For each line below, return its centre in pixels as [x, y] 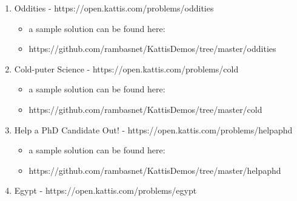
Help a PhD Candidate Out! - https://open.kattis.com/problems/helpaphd [153, 129]
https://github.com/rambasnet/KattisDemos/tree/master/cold [145, 109]
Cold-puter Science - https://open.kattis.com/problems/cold [126, 69]
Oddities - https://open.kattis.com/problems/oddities [114, 8]
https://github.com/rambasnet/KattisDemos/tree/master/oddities [152, 49]
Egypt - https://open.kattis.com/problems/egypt [105, 190]
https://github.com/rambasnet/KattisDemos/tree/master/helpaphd [155, 170]
